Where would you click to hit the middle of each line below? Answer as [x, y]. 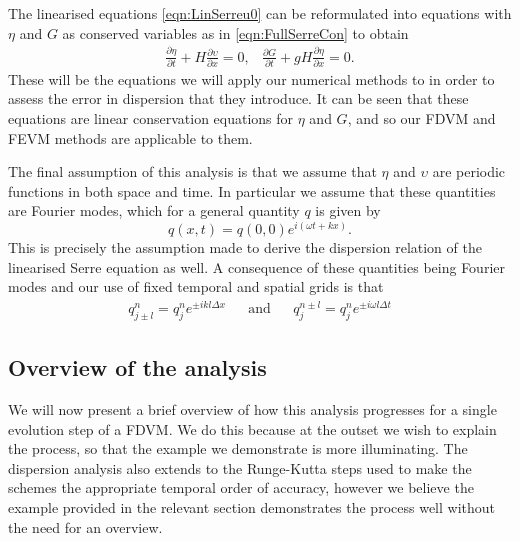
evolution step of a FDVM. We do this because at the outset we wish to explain [252, 428]
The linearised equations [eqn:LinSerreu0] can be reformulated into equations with [260, 13]
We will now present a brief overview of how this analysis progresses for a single [252, 408]
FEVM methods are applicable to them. [130, 137]
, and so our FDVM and [421, 118]
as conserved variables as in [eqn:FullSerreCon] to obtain [235, 32]
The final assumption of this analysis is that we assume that [192, 171]
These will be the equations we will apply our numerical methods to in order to [251, 78]
